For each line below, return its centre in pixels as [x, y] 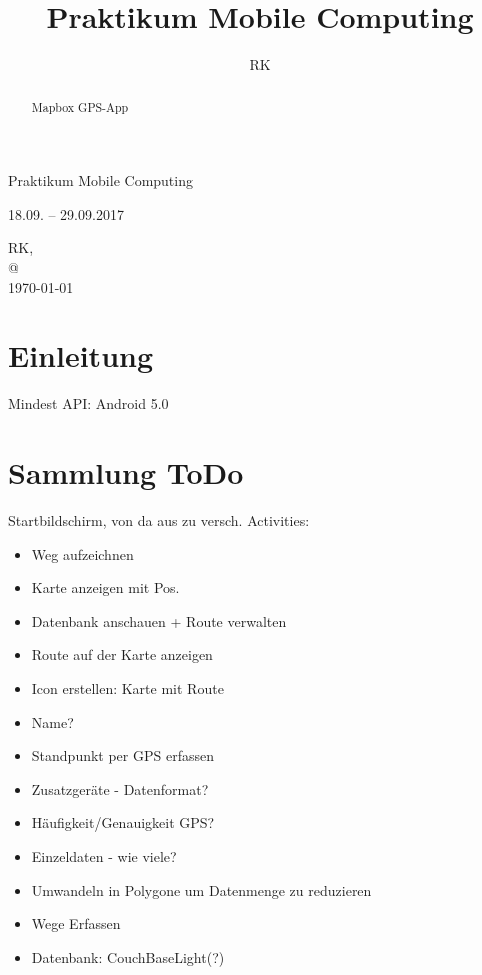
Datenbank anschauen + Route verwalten [159, 620]
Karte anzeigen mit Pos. [105, 587]
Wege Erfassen [76, 923]
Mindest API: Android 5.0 [88, 403]
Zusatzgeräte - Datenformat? [120, 788]
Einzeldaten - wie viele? [104, 855]
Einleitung [81, 355]
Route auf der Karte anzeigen [122, 654]
